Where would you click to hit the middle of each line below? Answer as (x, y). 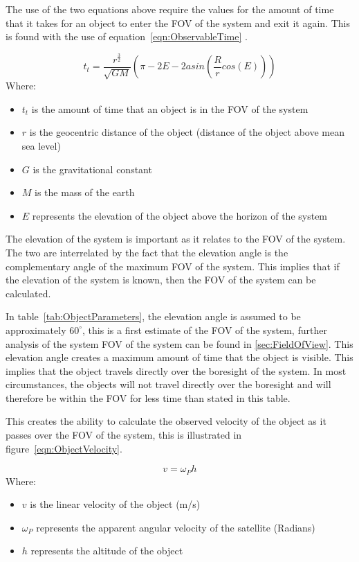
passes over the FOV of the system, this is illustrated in (124, 435)
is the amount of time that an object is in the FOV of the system (170, 108)
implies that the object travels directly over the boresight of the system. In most (176, 370)
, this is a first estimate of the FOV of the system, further (205, 330)
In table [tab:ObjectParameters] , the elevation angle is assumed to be (153, 316)
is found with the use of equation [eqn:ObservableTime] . (127, 36)
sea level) (41, 145)
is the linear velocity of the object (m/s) (115, 504)
